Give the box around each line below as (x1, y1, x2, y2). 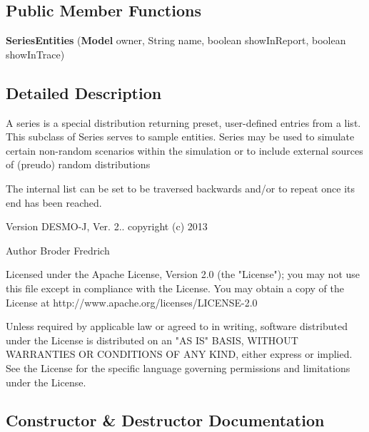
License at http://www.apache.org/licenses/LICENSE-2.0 (6, 294, 258, 309)
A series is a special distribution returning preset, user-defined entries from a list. (6, 115, 361, 130)
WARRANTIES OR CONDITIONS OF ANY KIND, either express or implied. (6, 346, 353, 361)
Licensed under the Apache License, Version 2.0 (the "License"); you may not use (6, 267, 360, 282)
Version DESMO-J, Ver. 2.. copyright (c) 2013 (6, 219, 208, 234)
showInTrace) (6, 46, 65, 61)
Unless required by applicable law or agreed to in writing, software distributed (6, 319, 348, 334)
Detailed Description (6, 81, 162, 103)
